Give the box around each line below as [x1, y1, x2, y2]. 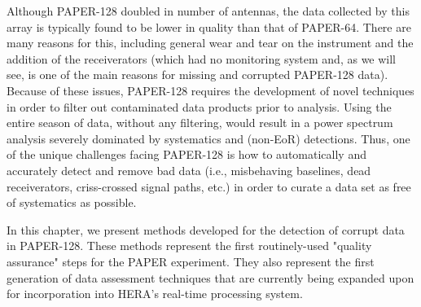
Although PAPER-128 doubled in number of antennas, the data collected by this [7, 2, 410, 19]
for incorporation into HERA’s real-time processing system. [7, 285, 303, 302]
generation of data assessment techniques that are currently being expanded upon [7, 269, 414, 286]
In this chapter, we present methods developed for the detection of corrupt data [7, 221, 405, 238]
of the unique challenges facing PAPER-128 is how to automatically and [7, 146, 366, 163]
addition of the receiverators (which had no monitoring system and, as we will [7, 50, 397, 67]
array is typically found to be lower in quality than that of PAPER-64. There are [7, 18, 411, 35]
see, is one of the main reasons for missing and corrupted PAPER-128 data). [7, 66, 388, 83]
